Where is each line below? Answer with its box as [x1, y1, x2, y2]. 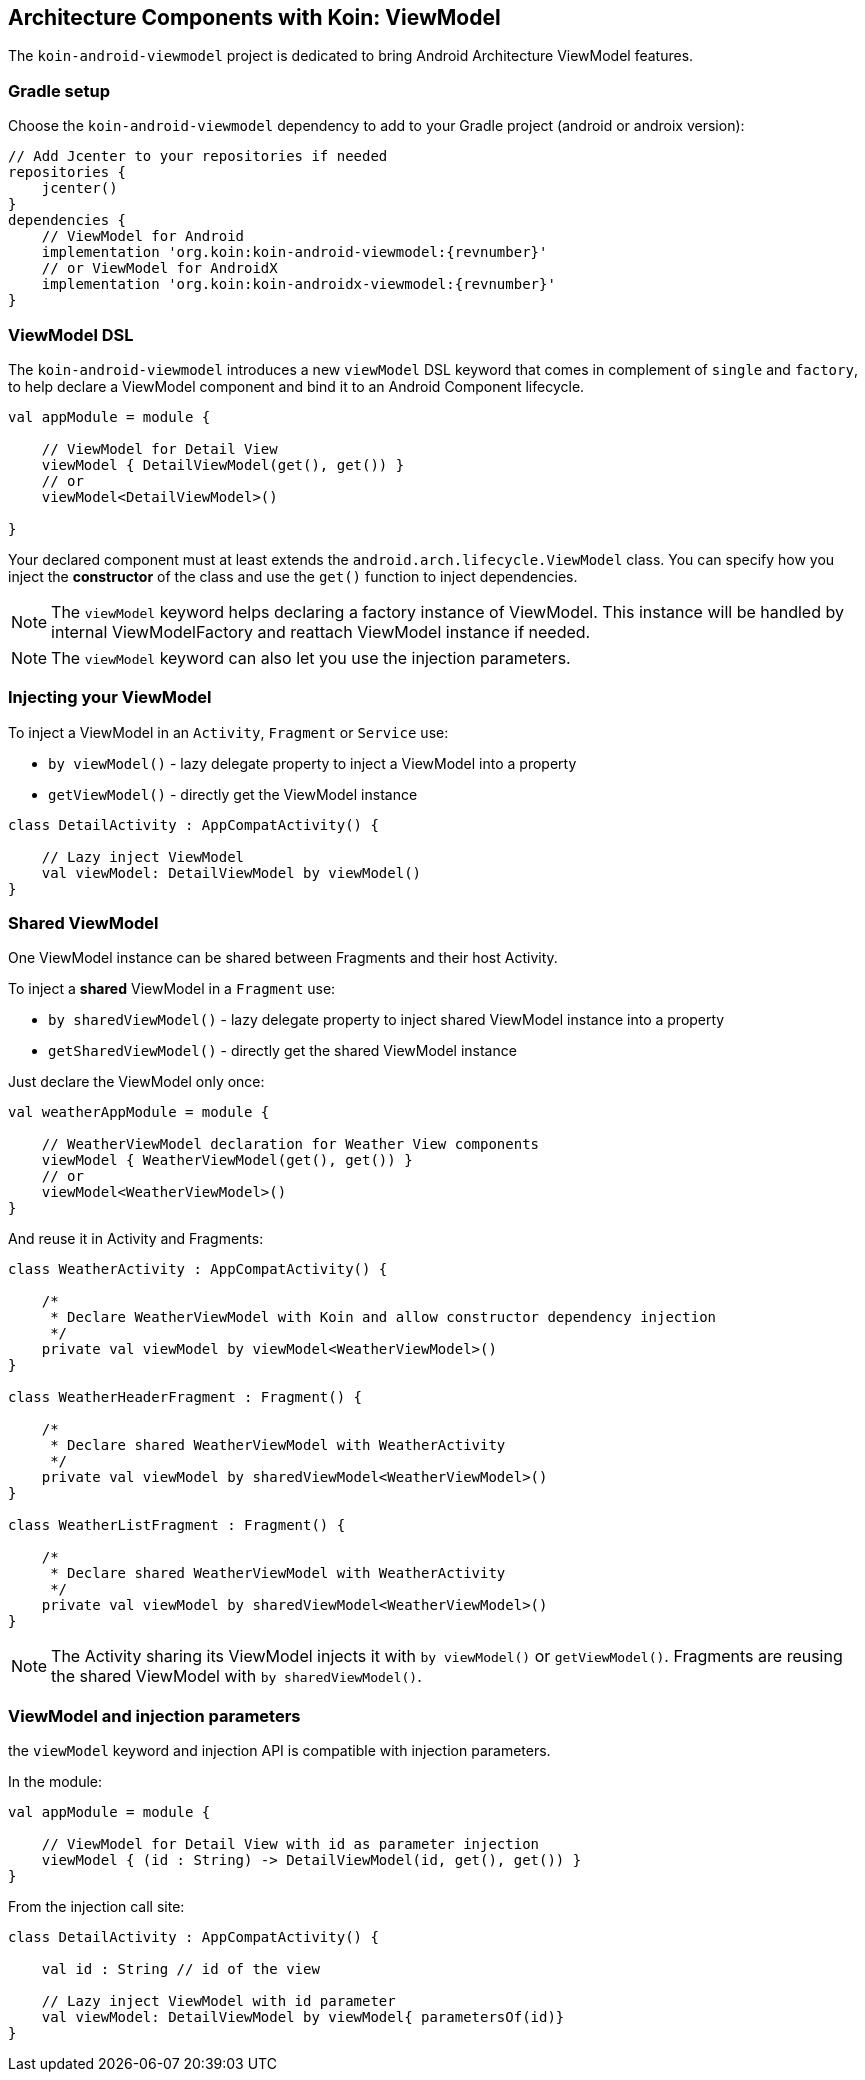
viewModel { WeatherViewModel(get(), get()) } [41, 1152, 413, 1169]
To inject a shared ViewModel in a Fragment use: [8, 980, 336, 998]
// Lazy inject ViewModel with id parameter [41, 1993, 396, 2010]
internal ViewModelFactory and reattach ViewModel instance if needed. [51, 621, 591, 642]
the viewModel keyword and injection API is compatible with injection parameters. [8, 1742, 551, 1760]
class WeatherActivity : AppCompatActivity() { [8, 1261, 388, 1278]
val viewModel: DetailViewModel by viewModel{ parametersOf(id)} [41, 2009, 565, 2026]
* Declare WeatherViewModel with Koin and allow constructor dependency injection [50, 1309, 717, 1326]
